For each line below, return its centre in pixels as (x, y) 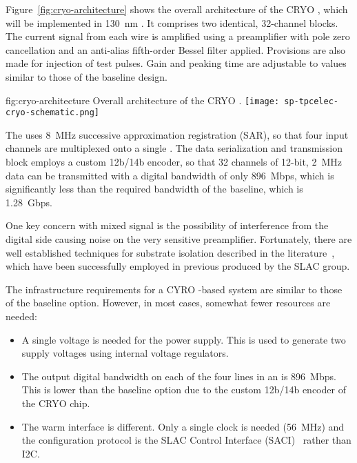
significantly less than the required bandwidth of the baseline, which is (154, 189)
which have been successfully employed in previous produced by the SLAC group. (178, 266)
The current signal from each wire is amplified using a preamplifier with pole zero (178, 36)
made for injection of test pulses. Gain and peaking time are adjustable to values (176, 63)
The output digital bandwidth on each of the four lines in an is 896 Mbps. (179, 376)
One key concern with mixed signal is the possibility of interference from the (167, 225)
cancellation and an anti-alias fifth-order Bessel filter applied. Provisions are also (176, 49)
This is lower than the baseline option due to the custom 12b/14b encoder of (184, 390)
